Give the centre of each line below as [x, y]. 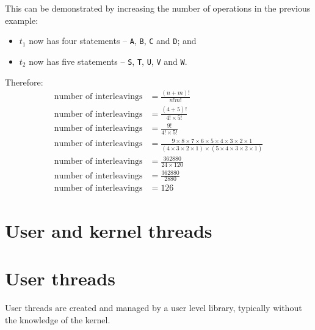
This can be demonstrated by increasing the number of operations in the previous [158, 8]
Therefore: [24, 82]
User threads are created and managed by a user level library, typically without [154, 307]
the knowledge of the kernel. [58, 319]
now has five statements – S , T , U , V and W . [108, 61]
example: [22, 20]
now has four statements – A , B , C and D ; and [113, 41]
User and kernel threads [109, 230]
